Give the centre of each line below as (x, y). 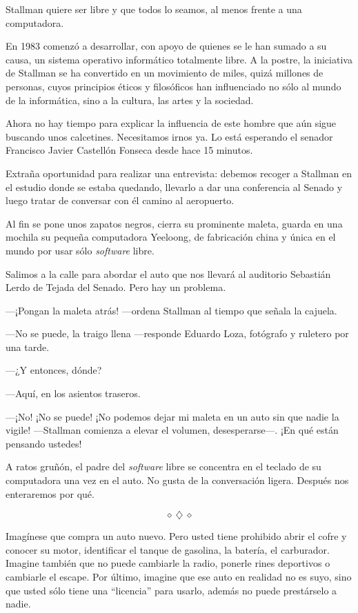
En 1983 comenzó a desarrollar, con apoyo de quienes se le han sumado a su (166, 46)
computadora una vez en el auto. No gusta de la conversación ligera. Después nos (177, 480)
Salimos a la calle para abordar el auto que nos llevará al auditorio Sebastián (168, 273)
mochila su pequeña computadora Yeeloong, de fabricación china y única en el (171, 237)
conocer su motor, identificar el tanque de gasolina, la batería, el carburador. (168, 549)
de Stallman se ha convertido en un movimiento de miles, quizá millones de (165, 73)
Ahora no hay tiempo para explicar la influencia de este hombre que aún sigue (171, 123)
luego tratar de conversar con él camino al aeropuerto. (120, 200)
